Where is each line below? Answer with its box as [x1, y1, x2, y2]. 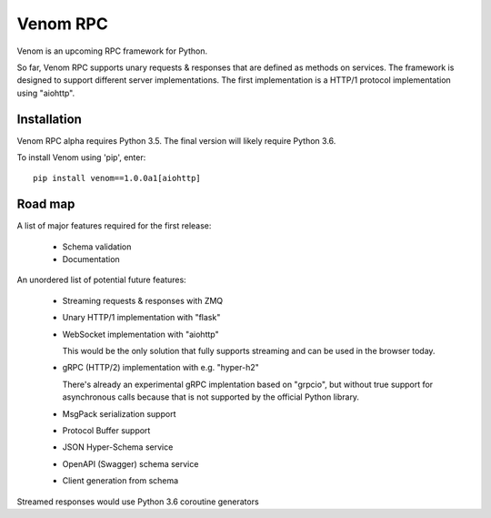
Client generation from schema [62, 475, 179, 486]
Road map [16, 197, 75, 212]
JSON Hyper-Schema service [62, 442, 174, 452]
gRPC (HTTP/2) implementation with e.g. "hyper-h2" [62, 362, 259, 373]
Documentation [62, 254, 120, 265]
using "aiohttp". [16, 87, 75, 98]
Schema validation [62, 241, 132, 252]
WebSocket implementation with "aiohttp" [62, 329, 219, 340]
